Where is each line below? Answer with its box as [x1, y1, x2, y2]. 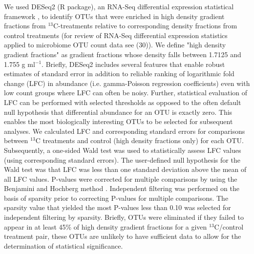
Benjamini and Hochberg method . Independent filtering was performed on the [4, 183, 239, 193]
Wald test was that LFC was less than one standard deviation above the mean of [4, 164, 247, 174]
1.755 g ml [4, 59, 35, 69]
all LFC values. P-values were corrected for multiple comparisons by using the [4, 173, 237, 184]
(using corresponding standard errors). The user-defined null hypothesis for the [4, 154, 240, 165]
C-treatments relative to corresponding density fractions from [53, 21, 237, 31]
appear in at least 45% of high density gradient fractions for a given [4, 221, 207, 232]
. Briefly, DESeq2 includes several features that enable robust [42, 59, 225, 69]
